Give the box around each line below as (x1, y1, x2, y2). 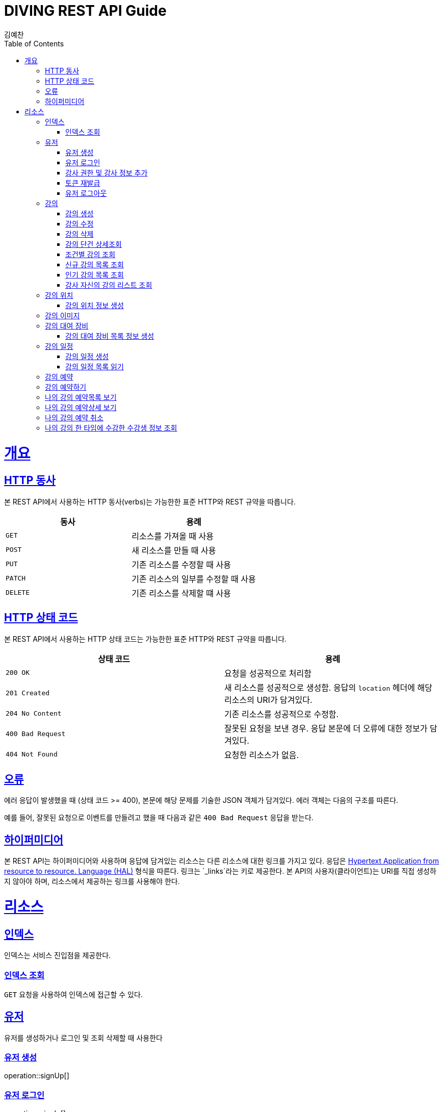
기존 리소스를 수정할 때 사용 (132, 559, 231, 570)
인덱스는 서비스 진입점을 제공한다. (4, 951, 111, 960)
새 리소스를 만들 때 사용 (132, 545, 216, 555)
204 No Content (6, 710, 62, 718)
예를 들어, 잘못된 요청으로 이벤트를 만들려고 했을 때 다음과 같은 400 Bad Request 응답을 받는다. (4, 813, 314, 822)
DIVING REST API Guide (4, 2, 167, 19)
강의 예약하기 (45, 382, 87, 391)
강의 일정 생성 (65, 351, 109, 361)
